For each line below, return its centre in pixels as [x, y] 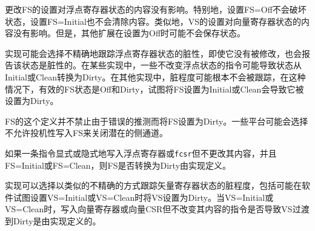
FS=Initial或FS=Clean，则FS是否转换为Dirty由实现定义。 [118, 165]
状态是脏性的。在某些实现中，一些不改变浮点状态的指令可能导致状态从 [161, 65]
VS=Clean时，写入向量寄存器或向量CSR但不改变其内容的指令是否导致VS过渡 [157, 209]
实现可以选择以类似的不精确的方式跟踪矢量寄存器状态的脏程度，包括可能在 [153, 185]
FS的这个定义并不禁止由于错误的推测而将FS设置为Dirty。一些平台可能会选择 [157, 121]
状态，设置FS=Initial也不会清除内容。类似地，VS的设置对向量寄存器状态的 [153, 21]
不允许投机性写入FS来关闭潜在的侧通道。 [86, 133]
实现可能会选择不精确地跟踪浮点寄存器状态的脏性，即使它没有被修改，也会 [153, 53]
